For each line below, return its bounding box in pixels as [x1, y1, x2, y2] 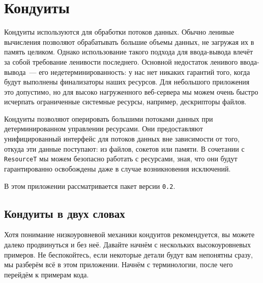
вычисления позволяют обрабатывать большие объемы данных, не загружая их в [4, 36, 254, 47]
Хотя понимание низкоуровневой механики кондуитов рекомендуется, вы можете [4, 229, 255, 240]
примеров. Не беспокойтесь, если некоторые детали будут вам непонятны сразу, [4, 249, 253, 260]
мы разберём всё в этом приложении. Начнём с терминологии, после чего [4, 259, 233, 270]
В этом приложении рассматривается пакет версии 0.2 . [4, 180, 176, 191]
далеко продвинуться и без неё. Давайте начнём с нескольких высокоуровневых [4, 239, 251, 249]
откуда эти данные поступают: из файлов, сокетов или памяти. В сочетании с [4, 143, 245, 154]
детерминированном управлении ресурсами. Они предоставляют [4, 123, 203, 134]
